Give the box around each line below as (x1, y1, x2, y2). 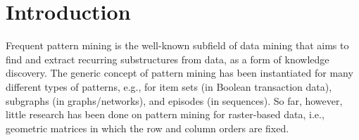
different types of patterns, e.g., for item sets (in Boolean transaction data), (6, 79, 332, 94)
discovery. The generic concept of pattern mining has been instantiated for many (6, 65, 353, 80)
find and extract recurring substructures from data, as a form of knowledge (6, 51, 329, 66)
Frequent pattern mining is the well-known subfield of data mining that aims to (6, 38, 349, 53)
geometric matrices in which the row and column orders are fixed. (6, 120, 289, 135)
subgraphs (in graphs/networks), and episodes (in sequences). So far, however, (6, 93, 343, 108)
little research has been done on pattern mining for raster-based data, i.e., (6, 107, 325, 122)
